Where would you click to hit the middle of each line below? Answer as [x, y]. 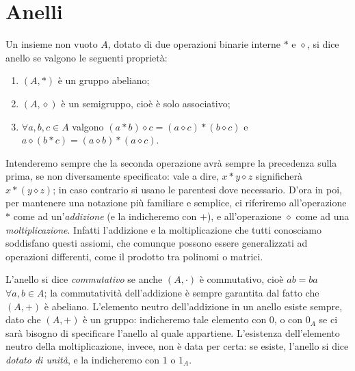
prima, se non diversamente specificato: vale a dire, [112, 176]
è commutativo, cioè [241, 279]
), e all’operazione [244, 216]
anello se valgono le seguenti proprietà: [87, 57]
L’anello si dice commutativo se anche [84, 279]
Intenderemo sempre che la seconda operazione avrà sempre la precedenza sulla [171, 162]
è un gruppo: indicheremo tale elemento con [175, 319]
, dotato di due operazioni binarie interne [194, 44]
